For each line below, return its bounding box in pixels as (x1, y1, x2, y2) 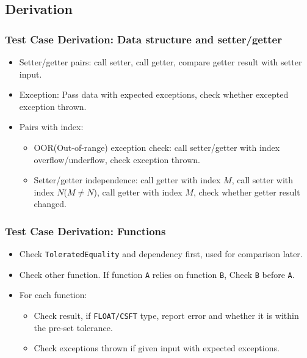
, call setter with (231, 174, 294, 186)
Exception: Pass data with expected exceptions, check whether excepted (19, 88, 289, 101)
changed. (34, 197, 67, 210)
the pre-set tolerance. (34, 321, 113, 334)
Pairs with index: (19, 120, 84, 133)
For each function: (19, 288, 87, 301)
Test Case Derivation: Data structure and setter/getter (5, 31, 282, 46)
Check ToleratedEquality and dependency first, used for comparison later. (19, 247, 303, 260)
